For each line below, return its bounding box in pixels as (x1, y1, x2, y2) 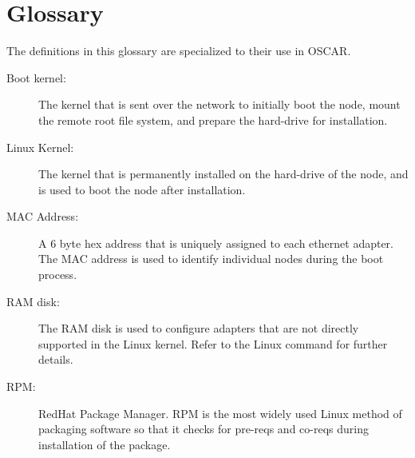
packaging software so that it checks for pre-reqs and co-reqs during (38, 420, 369, 437)
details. (38, 351, 73, 368)
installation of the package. (38, 436, 171, 452)
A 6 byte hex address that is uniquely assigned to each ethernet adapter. (38, 234, 393, 251)
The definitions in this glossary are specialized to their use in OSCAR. (6, 42, 351, 59)
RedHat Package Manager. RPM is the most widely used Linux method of (38, 404, 402, 421)
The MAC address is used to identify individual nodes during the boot (38, 250, 384, 267)
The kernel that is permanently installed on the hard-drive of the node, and (38, 165, 409, 182)
